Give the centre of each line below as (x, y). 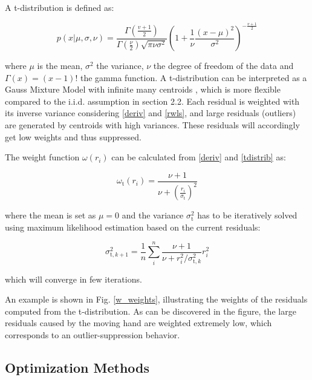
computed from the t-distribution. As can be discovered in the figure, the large (151, 311)
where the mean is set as (50, 215)
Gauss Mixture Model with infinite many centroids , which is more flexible (143, 89)
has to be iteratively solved (247, 215)
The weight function (42, 157)
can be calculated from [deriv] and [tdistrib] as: (199, 157)
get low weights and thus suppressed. (73, 136)
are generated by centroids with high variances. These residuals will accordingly (152, 125)
